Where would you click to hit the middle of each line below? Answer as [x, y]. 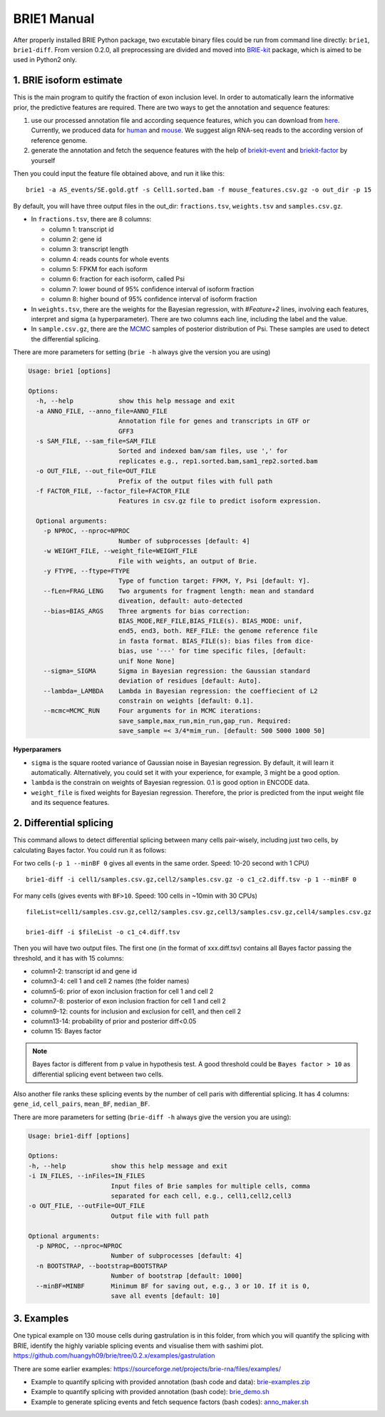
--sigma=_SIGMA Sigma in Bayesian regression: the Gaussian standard [176, 671]
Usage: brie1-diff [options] [79, 1136]
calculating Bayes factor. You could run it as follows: [90, 850]
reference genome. [59, 140]
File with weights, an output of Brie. [188, 561]
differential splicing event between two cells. [98, 1074]
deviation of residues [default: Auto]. [190, 681]
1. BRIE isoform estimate [68, 80]
